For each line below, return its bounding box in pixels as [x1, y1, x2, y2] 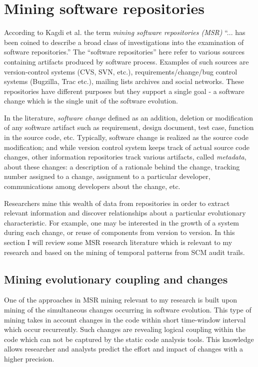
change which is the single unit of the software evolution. [4, 95, 178, 106]
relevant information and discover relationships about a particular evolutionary [4, 207, 246, 218]
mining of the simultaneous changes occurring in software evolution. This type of [4, 304, 251, 314]
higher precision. [4, 353, 54, 363]
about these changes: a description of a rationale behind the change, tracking [4, 161, 240, 171]
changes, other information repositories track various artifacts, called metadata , [4, 151, 246, 162]
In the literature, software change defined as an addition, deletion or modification [4, 112, 253, 122]
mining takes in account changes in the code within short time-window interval [4, 314, 246, 324]
